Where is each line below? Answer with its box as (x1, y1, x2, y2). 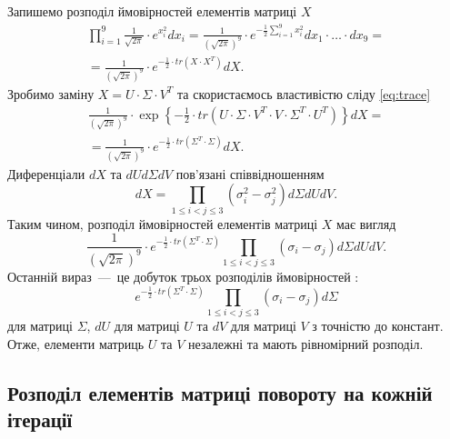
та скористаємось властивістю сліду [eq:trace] (177, 84, 431, 103)
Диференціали (7, 164, 85, 183)
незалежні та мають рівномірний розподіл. (188, 334, 424, 353)
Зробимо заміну (7, 84, 95, 103)
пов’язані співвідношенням (175, 164, 325, 183)
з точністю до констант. (312, 316, 444, 335)
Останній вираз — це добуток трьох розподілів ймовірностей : (7, 266, 359, 285)
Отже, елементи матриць (7, 334, 145, 353)
